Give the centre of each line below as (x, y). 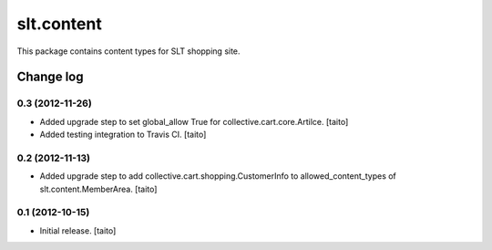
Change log (50, 77)
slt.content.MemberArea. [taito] (98, 189)
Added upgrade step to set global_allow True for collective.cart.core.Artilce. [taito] (194, 121)
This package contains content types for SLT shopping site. (128, 51)
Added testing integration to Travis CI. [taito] (123, 135)
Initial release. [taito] (78, 230)
